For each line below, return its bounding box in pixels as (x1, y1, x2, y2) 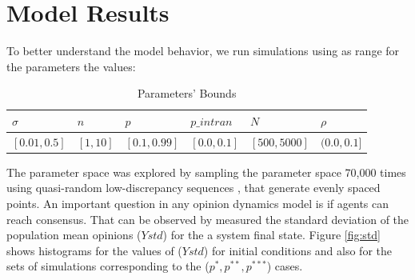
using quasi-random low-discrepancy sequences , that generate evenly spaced (6, 179, 381, 196)
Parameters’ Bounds (137, 85, 237, 102)
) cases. (266, 258, 303, 274)
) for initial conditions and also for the (203, 242, 393, 258)
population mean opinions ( (6, 226, 142, 243)
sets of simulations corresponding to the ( (6, 258, 209, 274)
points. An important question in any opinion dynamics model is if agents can (6, 195, 389, 212)
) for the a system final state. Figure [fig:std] (162, 226, 381, 243)
